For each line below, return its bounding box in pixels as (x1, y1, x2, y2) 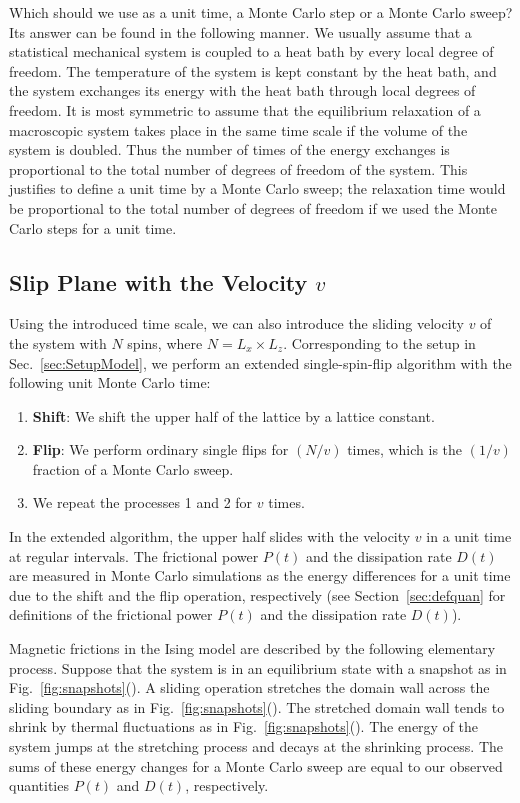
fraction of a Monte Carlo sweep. (32, 458, 234, 479)
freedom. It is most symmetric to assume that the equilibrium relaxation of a (9, 99, 481, 120)
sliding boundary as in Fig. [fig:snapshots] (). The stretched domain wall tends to (9, 696, 505, 717)
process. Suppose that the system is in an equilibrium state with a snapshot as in (9, 657, 507, 678)
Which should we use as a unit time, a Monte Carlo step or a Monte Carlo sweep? (9, 2, 513, 22)
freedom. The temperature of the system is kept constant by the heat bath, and (9, 60, 497, 81)
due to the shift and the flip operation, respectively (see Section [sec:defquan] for (9, 584, 506, 605)
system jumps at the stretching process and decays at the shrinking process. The (9, 736, 503, 757)
